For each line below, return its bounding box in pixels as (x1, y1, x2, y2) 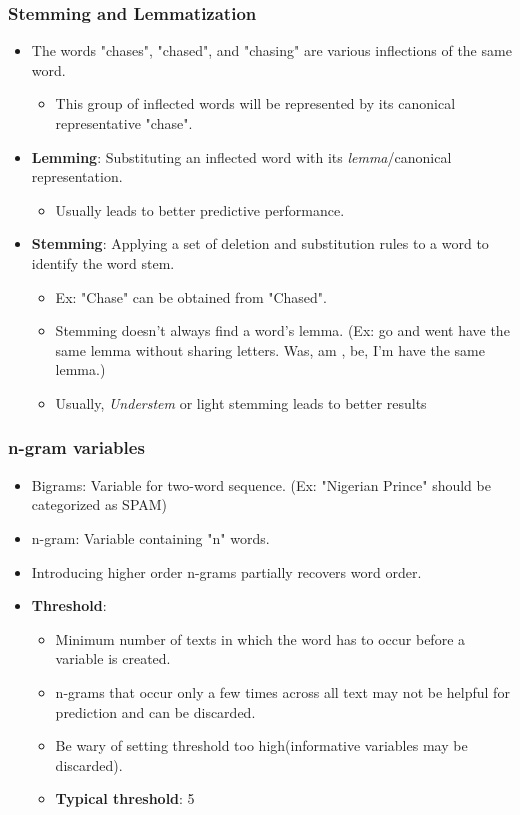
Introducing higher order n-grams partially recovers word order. (31, 561, 422, 582)
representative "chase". (55, 113, 193, 133)
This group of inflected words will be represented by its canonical (55, 93, 456, 114)
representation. (31, 166, 123, 187)
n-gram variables (8, 435, 145, 460)
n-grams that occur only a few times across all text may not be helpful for (55, 681, 510, 702)
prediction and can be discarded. (55, 701, 256, 722)
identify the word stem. (31, 252, 175, 273)
